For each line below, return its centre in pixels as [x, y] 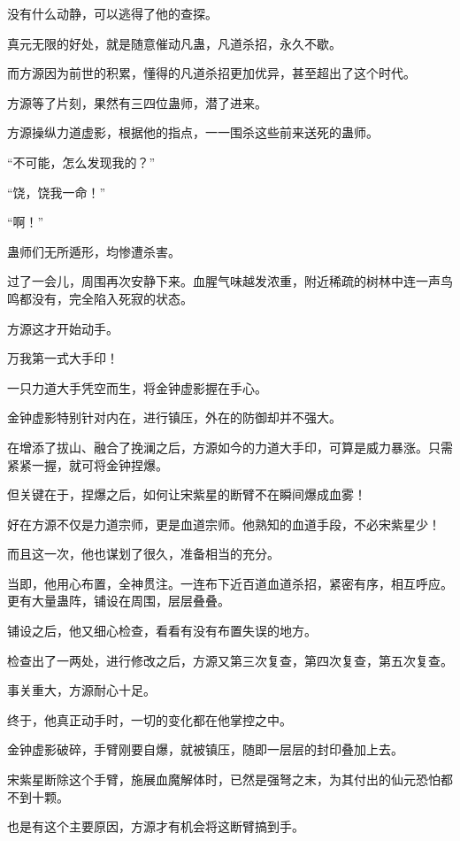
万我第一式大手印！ [63, 358]
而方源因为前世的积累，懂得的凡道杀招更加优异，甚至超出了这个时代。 [211, 73]
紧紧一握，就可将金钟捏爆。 [88, 464]
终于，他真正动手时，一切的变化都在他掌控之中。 [149, 719]
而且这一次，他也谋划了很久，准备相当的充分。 [143, 554]
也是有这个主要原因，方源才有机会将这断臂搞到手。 [156, 826]
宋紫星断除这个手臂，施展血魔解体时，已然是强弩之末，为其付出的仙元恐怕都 [230, 779]
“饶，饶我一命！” [57, 192]
